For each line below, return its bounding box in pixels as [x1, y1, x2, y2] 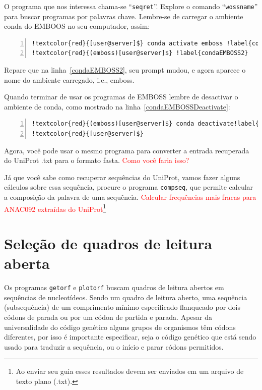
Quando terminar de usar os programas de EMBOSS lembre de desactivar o [4, 91, 238, 102]
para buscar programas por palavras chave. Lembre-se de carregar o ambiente [4, 11, 243, 21]
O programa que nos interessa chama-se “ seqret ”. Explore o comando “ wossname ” [4, 1, 258, 11]
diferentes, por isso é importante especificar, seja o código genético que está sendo [4, 331, 256, 342]
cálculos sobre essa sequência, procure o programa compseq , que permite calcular [4, 182, 253, 192]
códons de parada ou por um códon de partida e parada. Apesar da [4, 312, 212, 322]
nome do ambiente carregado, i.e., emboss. [4, 74, 135, 85]
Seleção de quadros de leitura [4, 233, 213, 254]
